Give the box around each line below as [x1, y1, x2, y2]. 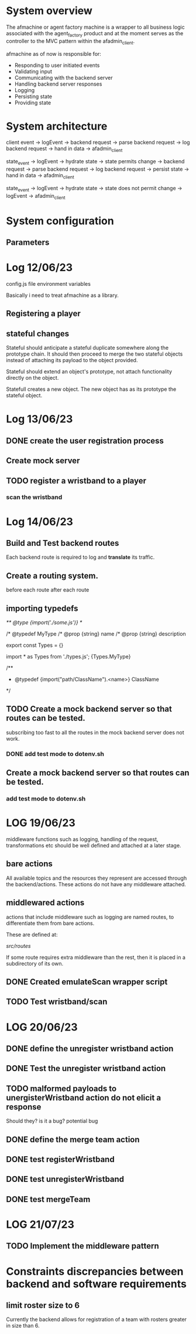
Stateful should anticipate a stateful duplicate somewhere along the [6, 345, 169, 352]
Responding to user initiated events [14, 62, 100, 69]
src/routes [6, 942, 31, 949]
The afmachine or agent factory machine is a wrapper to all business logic [6, 23, 185, 31]
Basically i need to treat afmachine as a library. [6, 292, 119, 299]
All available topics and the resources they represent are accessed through [6, 874, 187, 882]
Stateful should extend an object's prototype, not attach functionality [6, 368, 173, 375]
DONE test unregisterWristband [6, 1174, 125, 1184]
